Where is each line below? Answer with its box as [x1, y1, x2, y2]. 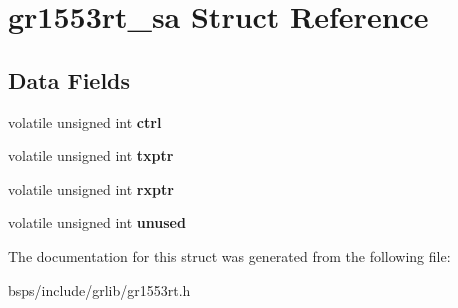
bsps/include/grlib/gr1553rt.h [8, 279, 191, 300]
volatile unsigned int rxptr [8, 178, 174, 199]
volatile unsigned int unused [8, 212, 186, 233]
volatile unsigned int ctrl [8, 111, 162, 132]
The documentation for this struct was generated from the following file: [8, 245, 451, 266]
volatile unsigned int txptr [8, 145, 174, 166]
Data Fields [8, 64, 131, 95]
